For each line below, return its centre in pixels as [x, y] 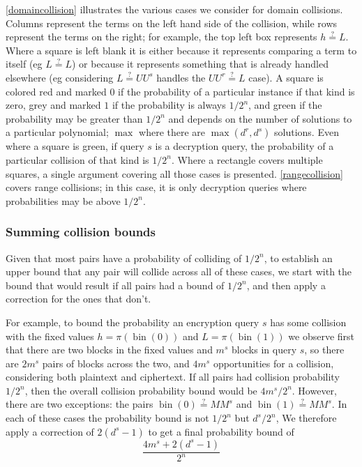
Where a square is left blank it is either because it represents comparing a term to [181, 50]
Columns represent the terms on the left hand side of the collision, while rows [172, 23]
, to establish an [298, 258]
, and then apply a [286, 285]
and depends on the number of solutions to [260, 118]
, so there [324, 350]
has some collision [308, 322]
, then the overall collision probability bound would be [141, 390]
